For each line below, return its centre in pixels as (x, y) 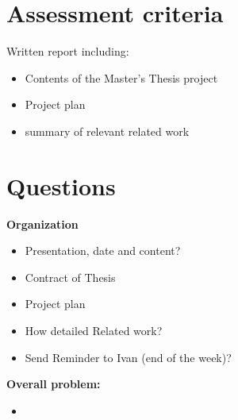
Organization (42, 223)
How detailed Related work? (94, 330)
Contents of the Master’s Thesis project (121, 77)
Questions (61, 185)
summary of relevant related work (107, 131)
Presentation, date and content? (103, 250)
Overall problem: (54, 384)
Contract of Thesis (70, 277)
